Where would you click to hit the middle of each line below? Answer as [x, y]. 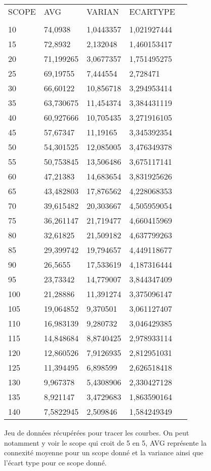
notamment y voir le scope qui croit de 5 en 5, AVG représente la [105, 442]
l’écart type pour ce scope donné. [55, 462]
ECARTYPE [152, 11]
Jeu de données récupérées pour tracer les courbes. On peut [97, 432]
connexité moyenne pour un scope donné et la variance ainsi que [104, 452]
